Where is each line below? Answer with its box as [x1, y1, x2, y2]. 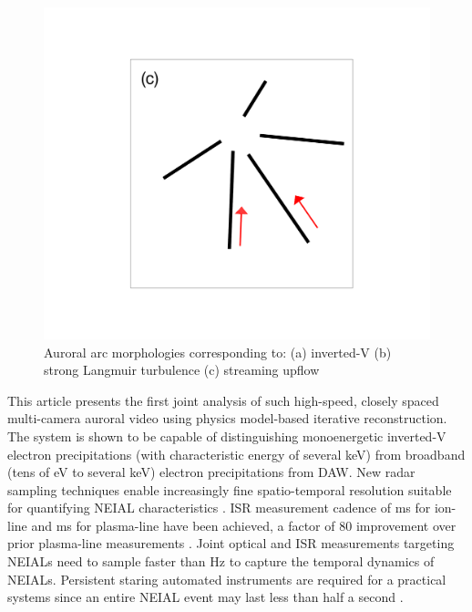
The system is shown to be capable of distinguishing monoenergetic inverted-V [7, 426, 446, 445]
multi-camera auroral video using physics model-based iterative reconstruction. [7, 409, 447, 428]
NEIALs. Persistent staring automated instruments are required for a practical [7, 569, 446, 588]
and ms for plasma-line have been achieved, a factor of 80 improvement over [31, 515, 457, 534]
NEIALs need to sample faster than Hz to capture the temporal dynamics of [7, 552, 435, 571]
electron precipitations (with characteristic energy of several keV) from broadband [7, 444, 466, 463]
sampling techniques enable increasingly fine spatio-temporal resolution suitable [7, 480, 452, 499]
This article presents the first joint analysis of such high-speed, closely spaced [7, 390, 439, 410]
